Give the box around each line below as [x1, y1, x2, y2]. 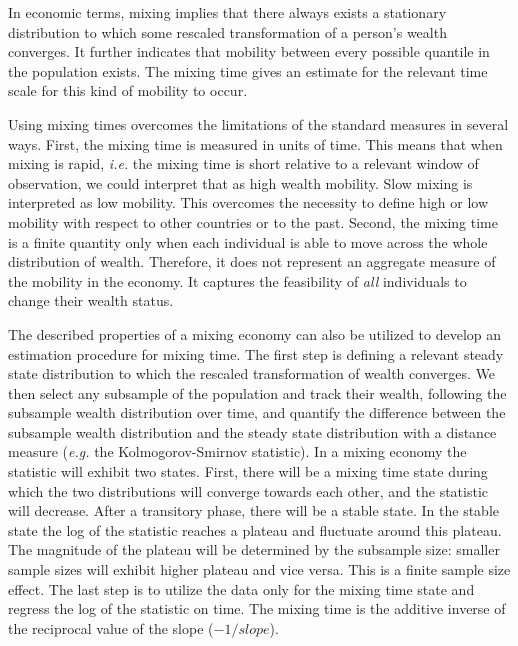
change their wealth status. [8, 290, 174, 311]
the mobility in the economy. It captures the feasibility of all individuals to [8, 270, 467, 291]
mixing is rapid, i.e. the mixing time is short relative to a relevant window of [8, 153, 479, 174]
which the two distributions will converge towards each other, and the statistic [8, 480, 489, 501]
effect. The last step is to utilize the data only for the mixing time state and [8, 578, 475, 599]
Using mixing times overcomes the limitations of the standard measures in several [8, 113, 509, 134]
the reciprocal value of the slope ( [8, 617, 214, 638]
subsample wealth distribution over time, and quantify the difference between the [8, 402, 506, 423]
